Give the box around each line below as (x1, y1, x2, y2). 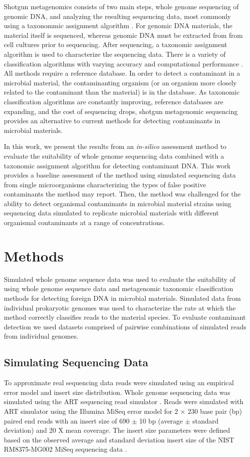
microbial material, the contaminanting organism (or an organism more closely (4, 77, 237, 87)
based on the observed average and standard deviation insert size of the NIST (4, 434, 235, 444)
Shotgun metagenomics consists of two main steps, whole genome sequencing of (4, 1, 239, 11)
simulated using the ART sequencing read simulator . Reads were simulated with (4, 396, 244, 407)
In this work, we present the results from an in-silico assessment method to (4, 141, 227, 151)
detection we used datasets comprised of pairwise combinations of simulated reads (4, 321, 247, 331)
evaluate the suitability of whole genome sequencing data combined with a (4, 150, 224, 161)
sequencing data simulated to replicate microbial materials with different (4, 208, 219, 218)
